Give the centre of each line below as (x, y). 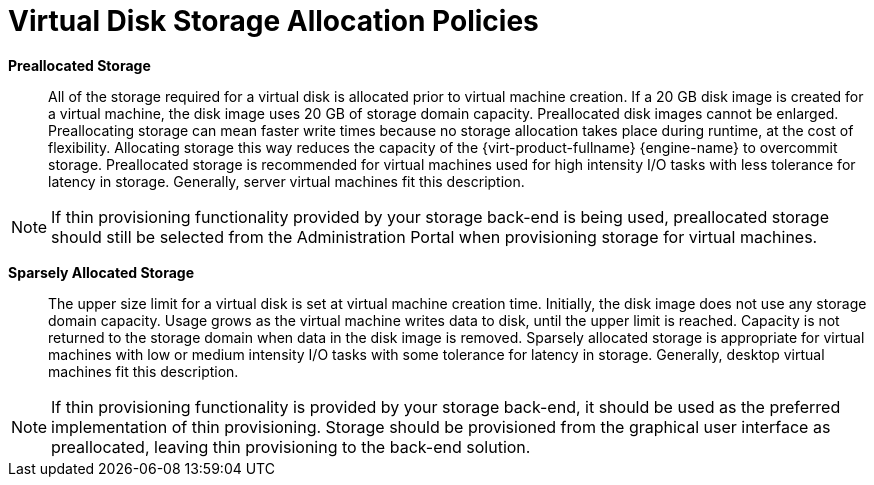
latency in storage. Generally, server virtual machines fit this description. (286, 181)
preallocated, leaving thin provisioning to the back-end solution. (291, 446)
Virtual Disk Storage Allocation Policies (273, 21)
